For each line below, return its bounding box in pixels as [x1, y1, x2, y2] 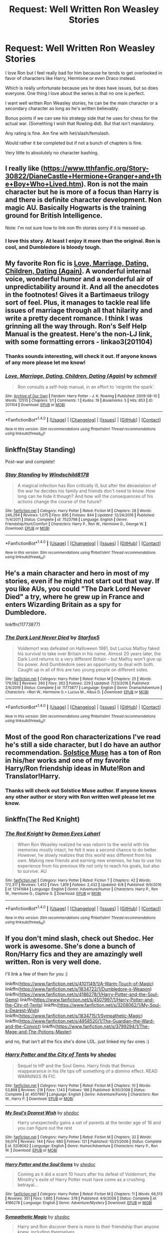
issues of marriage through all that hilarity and [5, 306, 152, 315]
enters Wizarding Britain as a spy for [5, 600, 121, 609]
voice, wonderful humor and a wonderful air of [5, 275, 153, 284]
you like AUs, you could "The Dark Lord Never [5, 584, 151, 593]
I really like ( [5, 164, 43, 173]
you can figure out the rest [17, 1125, 72, 1131]
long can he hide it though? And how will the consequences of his [17, 493, 153, 499]
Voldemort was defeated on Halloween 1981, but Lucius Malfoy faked [17, 645, 160, 652]
